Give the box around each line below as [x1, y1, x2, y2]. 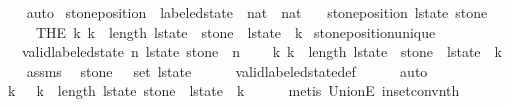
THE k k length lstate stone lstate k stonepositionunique [35, 21, 436, 42]
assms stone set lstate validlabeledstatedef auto [26, 60, 428, 81]
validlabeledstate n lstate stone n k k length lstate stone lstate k [21, 41, 502, 62]
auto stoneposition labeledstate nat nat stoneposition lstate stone [26, 2, 488, 22]
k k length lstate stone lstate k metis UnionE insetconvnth [7, 80, 460, 101]
